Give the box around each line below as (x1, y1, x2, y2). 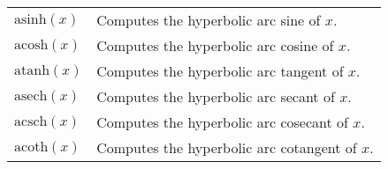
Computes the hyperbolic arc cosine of (96, 35, 334, 55)
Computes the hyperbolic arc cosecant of (96, 112, 348, 132)
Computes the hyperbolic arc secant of (96, 86, 335, 107)
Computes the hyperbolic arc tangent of (96, 61, 344, 81)
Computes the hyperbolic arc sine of (96, 10, 321, 30)
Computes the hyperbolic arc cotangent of (96, 137, 357, 158)
